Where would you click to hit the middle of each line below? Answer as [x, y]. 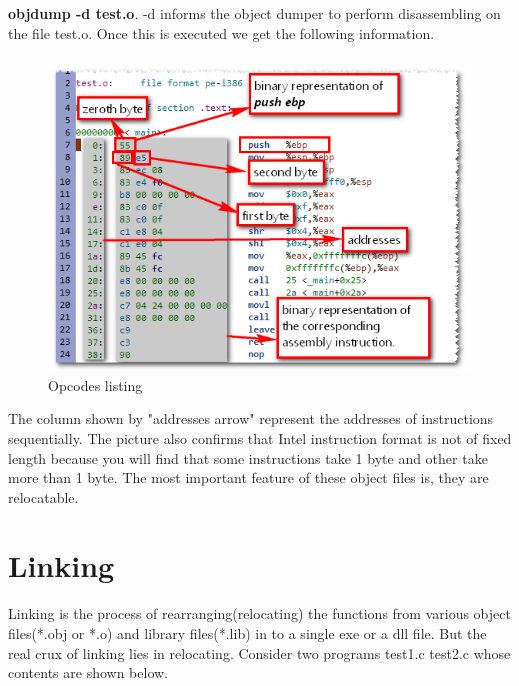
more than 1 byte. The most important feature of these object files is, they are [248, 477]
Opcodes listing [95, 384]
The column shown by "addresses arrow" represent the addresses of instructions [251, 418]
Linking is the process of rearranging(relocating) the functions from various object [259, 613]
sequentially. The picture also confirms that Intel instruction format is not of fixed [260, 437]
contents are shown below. [88, 672]
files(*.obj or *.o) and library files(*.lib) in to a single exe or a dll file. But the [247, 633]
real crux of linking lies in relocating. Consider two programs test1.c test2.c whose [259, 652]
